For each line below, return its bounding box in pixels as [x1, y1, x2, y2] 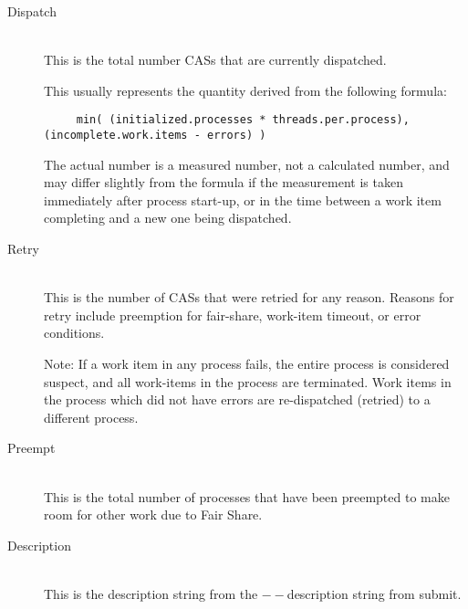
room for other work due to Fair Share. [44, 505, 263, 524]
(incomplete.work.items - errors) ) [44, 129, 266, 142]
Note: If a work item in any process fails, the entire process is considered [44, 354, 450, 373]
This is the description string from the [44, 583, 258, 603]
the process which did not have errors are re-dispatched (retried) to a [44, 390, 431, 409]
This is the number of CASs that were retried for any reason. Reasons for [44, 288, 454, 307]
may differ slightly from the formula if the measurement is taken [44, 173, 403, 192]
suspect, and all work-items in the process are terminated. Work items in [44, 372, 452, 391]
